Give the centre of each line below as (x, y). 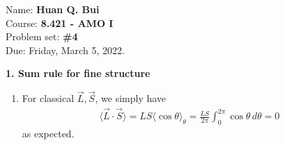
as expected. (48, 133)
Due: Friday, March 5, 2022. (65, 50)
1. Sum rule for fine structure (78, 73)
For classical (48, 98)
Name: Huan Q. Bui (53, 9)
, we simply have (131, 98)
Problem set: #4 (42, 36)
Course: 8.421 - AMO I (60, 23)
